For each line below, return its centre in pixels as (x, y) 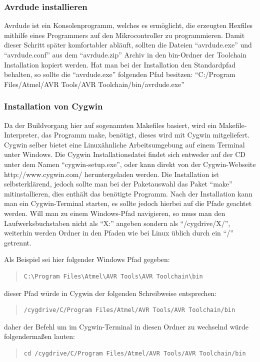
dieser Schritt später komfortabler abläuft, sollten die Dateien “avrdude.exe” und (128, 45)
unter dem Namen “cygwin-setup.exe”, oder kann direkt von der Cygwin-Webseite (130, 164)
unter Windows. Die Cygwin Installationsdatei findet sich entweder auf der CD (125, 154)
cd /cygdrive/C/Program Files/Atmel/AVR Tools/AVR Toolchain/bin (135, 353)
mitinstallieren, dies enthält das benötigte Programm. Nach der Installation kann (128, 193)
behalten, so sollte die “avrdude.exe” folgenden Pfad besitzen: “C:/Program (120, 74)
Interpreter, (22, 135)
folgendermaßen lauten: (40, 336)
